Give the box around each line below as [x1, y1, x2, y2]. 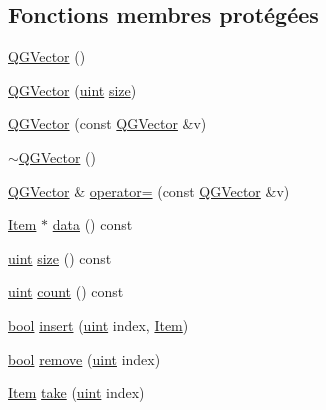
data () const [52, 214, 133, 235]
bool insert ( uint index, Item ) [8, 314, 189, 335]
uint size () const [8, 247, 112, 268]
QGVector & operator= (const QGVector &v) [8, 180, 290, 201]
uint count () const [8, 281, 124, 302]
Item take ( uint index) [8, 382, 145, 403]
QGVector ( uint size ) [8, 79, 137, 100]
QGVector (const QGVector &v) [8, 113, 207, 134]
